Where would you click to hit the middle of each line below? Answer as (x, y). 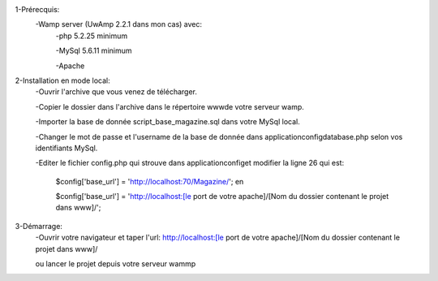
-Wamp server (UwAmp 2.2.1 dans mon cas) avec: (119, 24)
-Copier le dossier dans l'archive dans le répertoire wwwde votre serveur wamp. (170, 106)
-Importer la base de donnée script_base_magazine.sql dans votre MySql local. (167, 122)
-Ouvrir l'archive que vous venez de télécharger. (116, 92)
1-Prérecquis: (37, 9)
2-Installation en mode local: (63, 80)
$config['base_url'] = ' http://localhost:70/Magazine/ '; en (150, 181)
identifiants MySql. (67, 148)
